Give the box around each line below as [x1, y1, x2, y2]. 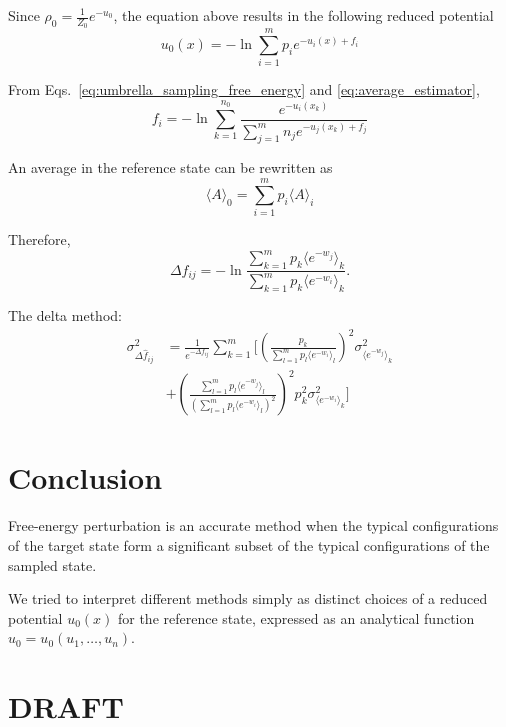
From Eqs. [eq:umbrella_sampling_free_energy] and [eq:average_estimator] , [8, 79, 480, 100]
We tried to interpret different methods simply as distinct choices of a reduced [8, 588, 488, 609]
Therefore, [8, 229, 71, 250]
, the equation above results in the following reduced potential [113, 5, 494, 25]
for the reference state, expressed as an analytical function [117, 607, 475, 628]
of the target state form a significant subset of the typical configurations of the [8, 534, 490, 555]
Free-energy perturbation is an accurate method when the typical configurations [8, 515, 499, 536]
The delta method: [8, 305, 122, 326]
